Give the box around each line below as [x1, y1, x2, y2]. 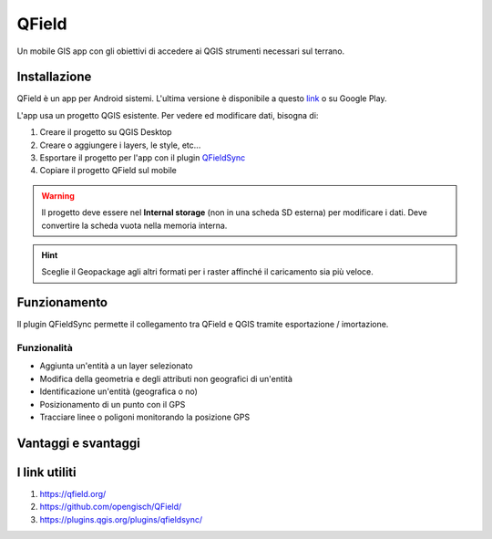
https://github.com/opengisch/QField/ [39, 502, 182, 513]
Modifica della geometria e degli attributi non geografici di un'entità [39, 373, 293, 384]
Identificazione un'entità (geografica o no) [39, 386, 198, 397]
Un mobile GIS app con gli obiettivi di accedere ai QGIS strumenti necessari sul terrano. [16, 46, 345, 57]
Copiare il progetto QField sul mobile [39, 165, 178, 176]
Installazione [16, 69, 92, 85]
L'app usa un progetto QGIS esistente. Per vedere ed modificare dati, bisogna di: [16, 109, 319, 120]
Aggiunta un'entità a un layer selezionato [39, 360, 193, 371]
